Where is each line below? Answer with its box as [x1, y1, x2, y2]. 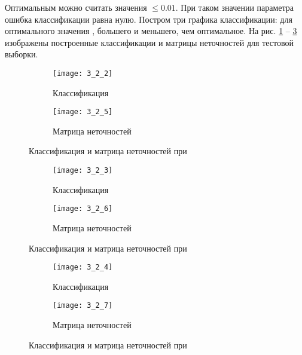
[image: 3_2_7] [53, 301, 113, 310]
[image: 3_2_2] [53, 69, 113, 78]
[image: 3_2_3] [53, 166, 113, 175]
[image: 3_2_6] [53, 204, 113, 213]
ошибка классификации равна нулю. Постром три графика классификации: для [5, 13, 292, 25]
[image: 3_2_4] [53, 263, 113, 272]
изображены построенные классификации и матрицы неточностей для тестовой [5, 36, 294, 48]
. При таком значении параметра [175, 1, 294, 13]
